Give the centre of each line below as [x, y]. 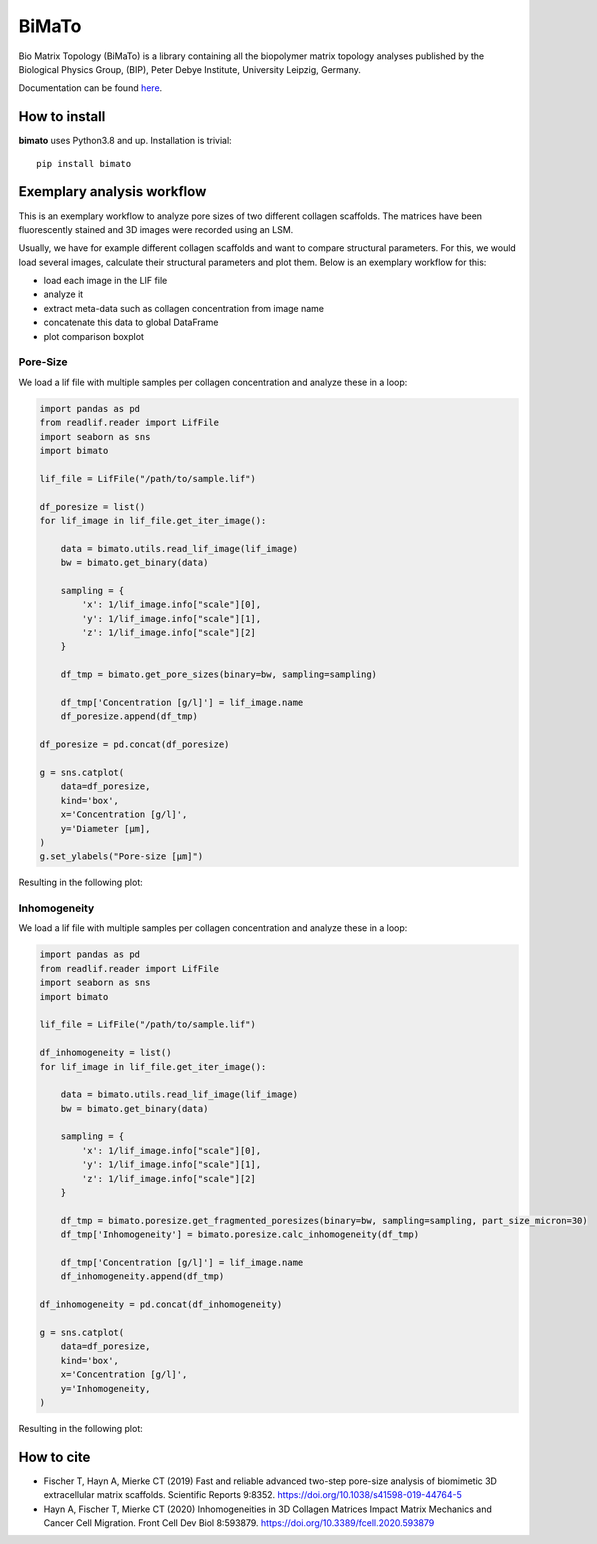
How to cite [54, 1456]
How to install [62, 116]
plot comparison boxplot [94, 336]
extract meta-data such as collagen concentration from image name [184, 308]
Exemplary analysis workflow [112, 191]
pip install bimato [84, 163]
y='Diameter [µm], [105, 828]
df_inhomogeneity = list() [105, 1053]
